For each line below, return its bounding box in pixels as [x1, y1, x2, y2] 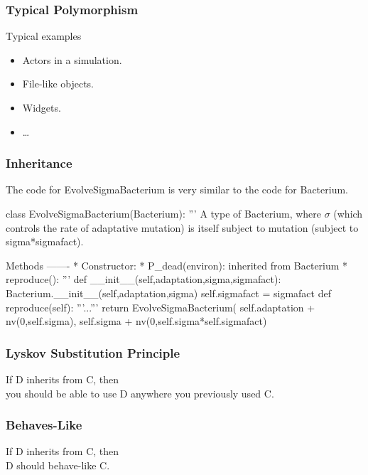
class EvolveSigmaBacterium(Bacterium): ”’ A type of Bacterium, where [6, 206, 321, 220]
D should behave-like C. [6, 457, 110, 472]
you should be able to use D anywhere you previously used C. [6, 385, 274, 400]
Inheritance [6, 154, 72, 172]
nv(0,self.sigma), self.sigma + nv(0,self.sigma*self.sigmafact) [6, 314, 267, 329]
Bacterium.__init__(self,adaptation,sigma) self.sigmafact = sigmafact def [6, 285, 331, 300]
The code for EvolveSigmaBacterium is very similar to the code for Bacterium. [6, 182, 348, 197]
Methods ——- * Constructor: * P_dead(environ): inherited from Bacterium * [6, 257, 348, 272]
